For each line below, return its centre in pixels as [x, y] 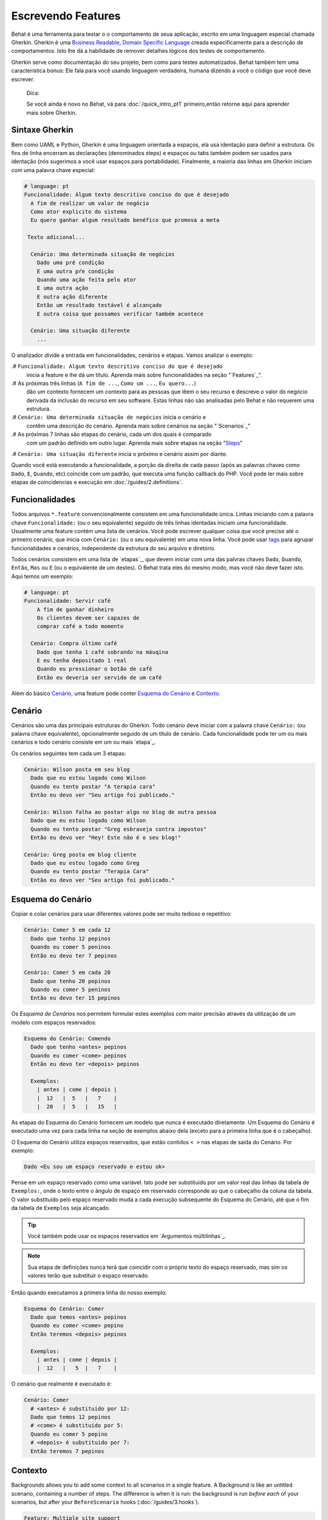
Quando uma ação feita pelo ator [87, 280]
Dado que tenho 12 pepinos [71, 938]
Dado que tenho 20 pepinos [71, 981]
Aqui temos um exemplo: [42, 576]
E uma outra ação [63, 288]
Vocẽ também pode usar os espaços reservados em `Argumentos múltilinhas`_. [127, 1236]
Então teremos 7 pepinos [67, 1451]
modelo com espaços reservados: [54, 1022]
